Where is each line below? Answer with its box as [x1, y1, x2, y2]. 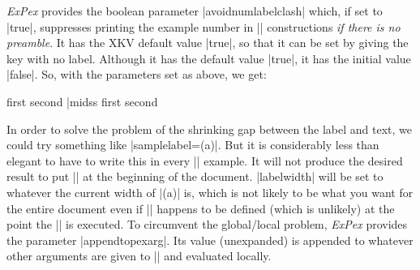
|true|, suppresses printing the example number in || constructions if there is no [6, 18, 401, 35]
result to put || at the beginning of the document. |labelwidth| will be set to [6, 168, 384, 185]
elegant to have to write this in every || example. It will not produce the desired [6, 152, 403, 169]
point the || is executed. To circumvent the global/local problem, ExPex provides [6, 216, 408, 233]
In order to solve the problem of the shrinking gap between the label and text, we [6, 120, 413, 137]
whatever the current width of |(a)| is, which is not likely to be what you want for [6, 183, 414, 200]
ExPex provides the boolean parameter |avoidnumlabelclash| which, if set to [6, 2, 383, 19]
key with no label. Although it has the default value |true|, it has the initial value [6, 49, 411, 66]
